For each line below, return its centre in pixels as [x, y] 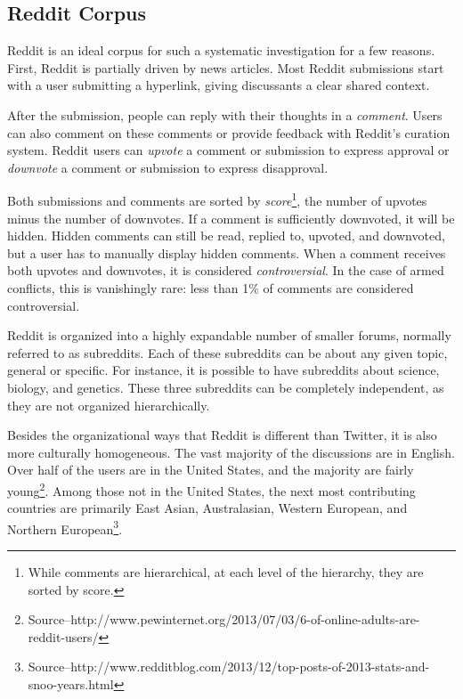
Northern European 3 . [65, 527]
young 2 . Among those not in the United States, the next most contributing [211, 489]
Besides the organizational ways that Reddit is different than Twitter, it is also [222, 435]
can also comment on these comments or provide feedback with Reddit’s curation [229, 132]
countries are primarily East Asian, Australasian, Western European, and [207, 508]
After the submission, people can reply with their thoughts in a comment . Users [225, 114]
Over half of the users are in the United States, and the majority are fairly [211, 470]
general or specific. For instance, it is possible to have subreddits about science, [223, 370]
